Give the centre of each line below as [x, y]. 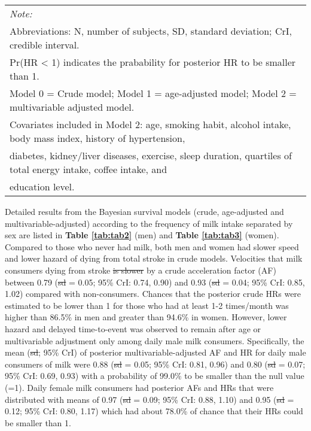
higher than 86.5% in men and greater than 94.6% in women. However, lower [146, 317]
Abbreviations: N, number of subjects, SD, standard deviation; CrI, [151, 31]
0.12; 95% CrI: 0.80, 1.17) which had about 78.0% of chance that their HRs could [154, 411]
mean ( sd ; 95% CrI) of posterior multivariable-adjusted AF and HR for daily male [155, 352]
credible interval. [45, 45]
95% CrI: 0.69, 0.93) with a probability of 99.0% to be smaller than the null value [155, 376]
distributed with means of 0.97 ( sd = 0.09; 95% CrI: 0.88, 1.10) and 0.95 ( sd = [150, 399]
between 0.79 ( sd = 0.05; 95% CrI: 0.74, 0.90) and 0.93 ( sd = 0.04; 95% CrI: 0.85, [155, 282]
